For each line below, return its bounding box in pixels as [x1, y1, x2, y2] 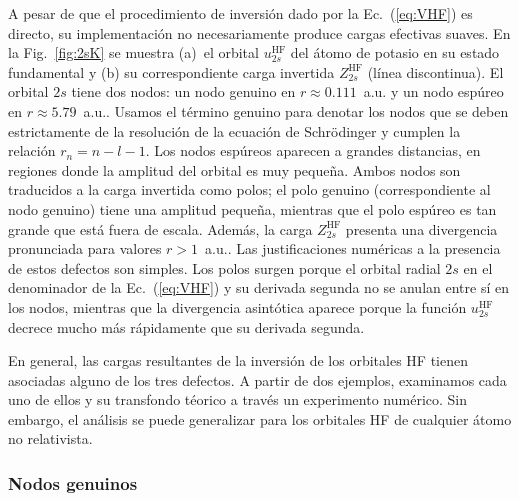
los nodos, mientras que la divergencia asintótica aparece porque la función [8, 296, 467, 317]
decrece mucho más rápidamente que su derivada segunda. [8, 316, 365, 337]
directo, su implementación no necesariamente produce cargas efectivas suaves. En [8, 22, 511, 43]
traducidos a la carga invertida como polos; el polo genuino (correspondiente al [8, 179, 491, 200]
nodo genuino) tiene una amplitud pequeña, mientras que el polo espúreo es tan [8, 198, 497, 219]
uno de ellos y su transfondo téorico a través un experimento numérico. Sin [8, 389, 468, 410]
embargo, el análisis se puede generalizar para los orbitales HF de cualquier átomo [8, 408, 512, 429]
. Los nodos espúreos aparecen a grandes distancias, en [145, 140, 481, 161]
